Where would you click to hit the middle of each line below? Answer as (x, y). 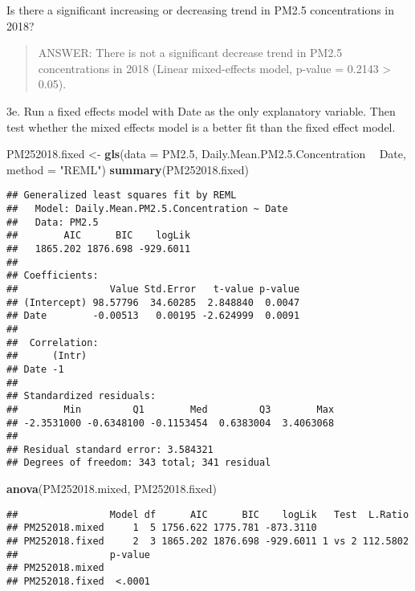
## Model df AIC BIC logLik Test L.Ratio (208, 514)
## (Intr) (47, 356)
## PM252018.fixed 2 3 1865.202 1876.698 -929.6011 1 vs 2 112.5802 (208, 542)
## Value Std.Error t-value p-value (153, 289)
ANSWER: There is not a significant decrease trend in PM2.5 (190, 53)
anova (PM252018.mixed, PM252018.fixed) (112, 489)
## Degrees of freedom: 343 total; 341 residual (139, 463)
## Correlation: (53, 342)
